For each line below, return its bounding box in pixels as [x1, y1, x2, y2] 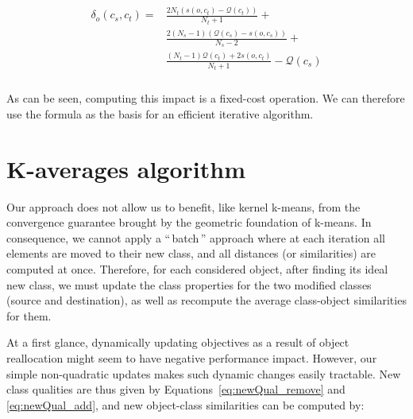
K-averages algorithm [6, 152, 246, 184]
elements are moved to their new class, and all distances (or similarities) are [6, 245, 376, 262]
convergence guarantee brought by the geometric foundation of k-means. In [6, 214, 372, 231]
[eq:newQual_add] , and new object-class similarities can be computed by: [6, 396, 365, 413]
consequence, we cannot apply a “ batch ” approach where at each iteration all [6, 229, 385, 246]
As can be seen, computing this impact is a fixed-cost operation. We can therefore [6, 90, 405, 107]
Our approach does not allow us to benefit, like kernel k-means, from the [6, 198, 361, 215]
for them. [6, 307, 52, 324]
